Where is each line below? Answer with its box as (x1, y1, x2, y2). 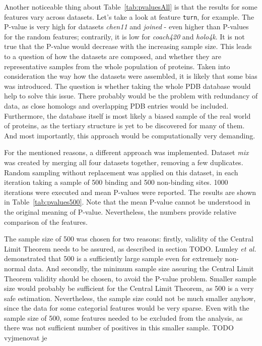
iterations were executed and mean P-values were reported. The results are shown (4, 186, 256, 197)
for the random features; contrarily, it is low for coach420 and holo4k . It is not (4, 31, 245, 41)
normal (4, 263, 26, 273)
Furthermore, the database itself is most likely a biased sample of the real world (4, 110, 251, 121)
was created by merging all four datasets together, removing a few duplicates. (4, 157, 243, 167)
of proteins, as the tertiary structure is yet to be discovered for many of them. (4, 120, 245, 131)
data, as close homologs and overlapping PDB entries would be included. (4, 101, 229, 111)
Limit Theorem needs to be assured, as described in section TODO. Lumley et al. (4, 243, 256, 254)
